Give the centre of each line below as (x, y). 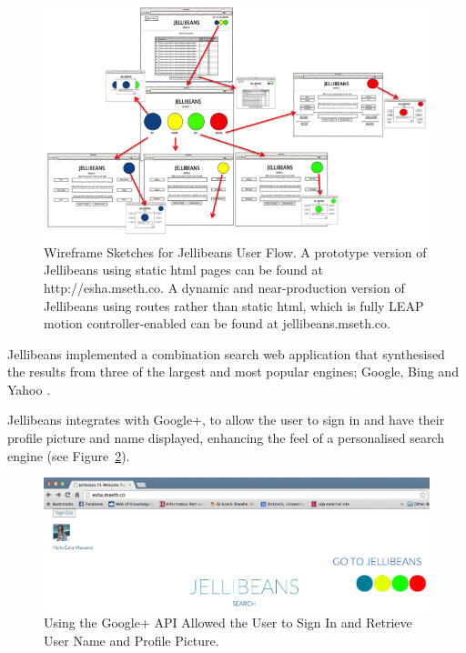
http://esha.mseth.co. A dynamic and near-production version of (224, 287)
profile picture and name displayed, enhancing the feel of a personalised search (226, 438)
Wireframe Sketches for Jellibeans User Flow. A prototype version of (235, 251)
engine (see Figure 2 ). (69, 455)
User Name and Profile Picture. (132, 640)
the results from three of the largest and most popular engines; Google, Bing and (233, 372)
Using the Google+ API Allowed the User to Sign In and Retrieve (228, 623)
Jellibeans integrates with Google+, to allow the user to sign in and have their (226, 420)
